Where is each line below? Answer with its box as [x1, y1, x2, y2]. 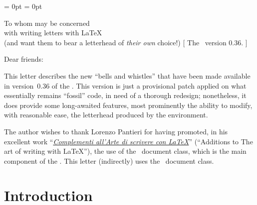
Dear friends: [4, 54, 43, 64]
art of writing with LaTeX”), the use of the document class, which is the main [4, 146, 247, 156]
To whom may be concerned [4, 17, 90, 28]
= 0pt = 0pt [4, 1, 42, 11]
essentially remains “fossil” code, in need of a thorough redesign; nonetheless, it [4, 90, 247, 101]
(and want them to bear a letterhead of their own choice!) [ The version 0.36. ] [4, 37, 248, 47]
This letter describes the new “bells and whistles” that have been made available [4, 70, 251, 81]
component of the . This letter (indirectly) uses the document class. [4, 155, 214, 166]
